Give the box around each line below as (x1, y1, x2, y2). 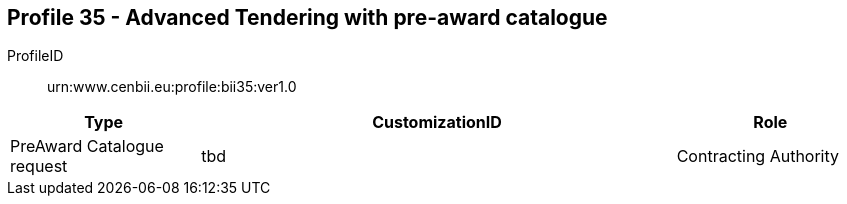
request (10, 156, 68, 177)
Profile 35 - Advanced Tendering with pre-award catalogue (7, 5, 608, 30)
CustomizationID (372, 112, 502, 133)
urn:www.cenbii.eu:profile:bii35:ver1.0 (47, 78, 297, 96)
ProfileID (7, 47, 64, 65)
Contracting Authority (676, 146, 840, 167)
